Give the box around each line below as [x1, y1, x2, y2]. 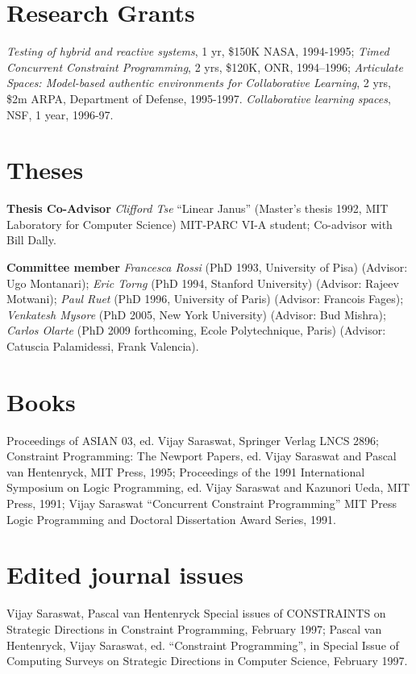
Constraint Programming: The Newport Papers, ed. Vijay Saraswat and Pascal [6, 447, 397, 464]
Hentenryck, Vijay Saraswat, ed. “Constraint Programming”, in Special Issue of [6, 636, 399, 653]
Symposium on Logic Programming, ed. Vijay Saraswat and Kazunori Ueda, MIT [6, 479, 410, 496]
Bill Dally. [6, 231, 56, 248]
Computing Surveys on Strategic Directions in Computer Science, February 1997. [6, 652, 408, 669]
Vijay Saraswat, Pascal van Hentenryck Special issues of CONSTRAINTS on [6, 605, 386, 622]
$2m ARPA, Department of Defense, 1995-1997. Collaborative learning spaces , [6, 89, 391, 106]
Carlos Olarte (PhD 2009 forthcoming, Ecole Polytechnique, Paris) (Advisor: [6, 322, 386, 339]
